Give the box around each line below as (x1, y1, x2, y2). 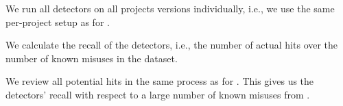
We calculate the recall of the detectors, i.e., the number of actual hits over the (5, 38, 338, 52)
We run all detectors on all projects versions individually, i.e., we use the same (5, 1, 335, 15)
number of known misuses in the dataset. (5, 51, 178, 65)
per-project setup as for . (5, 14, 110, 29)
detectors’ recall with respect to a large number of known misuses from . (5, 87, 310, 101)
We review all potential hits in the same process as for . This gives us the (5, 74, 314, 88)
